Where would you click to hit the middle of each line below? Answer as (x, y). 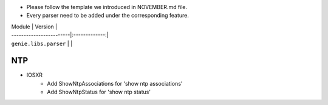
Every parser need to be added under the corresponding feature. (108, 16)
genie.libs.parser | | (42, 43)
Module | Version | (34, 27)
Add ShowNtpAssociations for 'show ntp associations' (115, 83)
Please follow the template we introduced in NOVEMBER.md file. (107, 7)
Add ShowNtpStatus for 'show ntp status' (99, 92)
